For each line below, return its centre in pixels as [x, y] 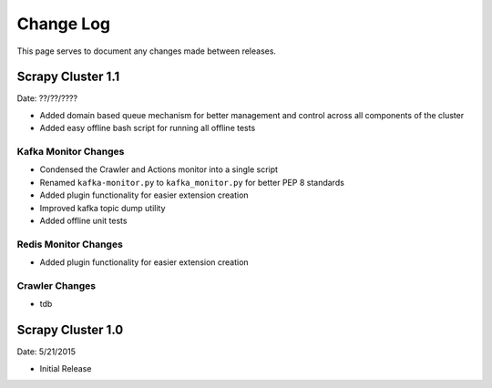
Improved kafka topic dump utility [102, 208]
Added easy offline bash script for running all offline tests [148, 128]
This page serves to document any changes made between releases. [147, 51]
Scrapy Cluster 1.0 [70, 330]
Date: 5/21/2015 [46, 352]
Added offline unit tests [83, 220]
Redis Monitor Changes [70, 244]
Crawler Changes [56, 285]
